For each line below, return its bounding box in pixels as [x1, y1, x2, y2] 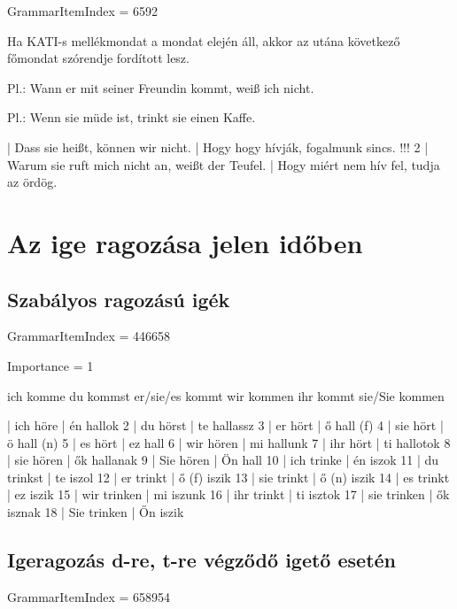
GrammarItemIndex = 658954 [7, 587, 171, 605]
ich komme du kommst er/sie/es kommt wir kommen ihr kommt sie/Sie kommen [7, 386, 445, 405]
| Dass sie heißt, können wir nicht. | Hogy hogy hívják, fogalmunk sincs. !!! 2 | [7, 137, 429, 156]
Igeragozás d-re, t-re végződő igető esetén [7, 546, 397, 574]
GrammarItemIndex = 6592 [7, 2, 159, 19]
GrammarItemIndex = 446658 [7, 327, 171, 345]
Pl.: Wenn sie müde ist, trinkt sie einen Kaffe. [7, 108, 256, 127]
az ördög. [7, 173, 58, 191]
